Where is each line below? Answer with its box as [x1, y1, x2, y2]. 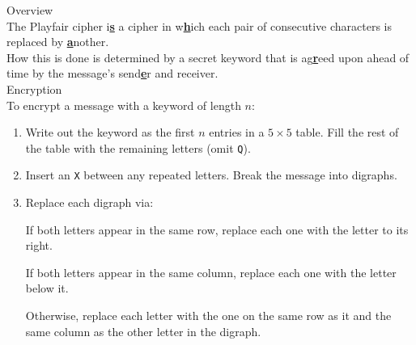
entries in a [209, 124, 265, 141]
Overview [6, 2, 53, 18]
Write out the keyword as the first [25, 124, 195, 141]
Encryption [6, 80, 62, 97]
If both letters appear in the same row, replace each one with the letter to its [25, 221, 409, 238]
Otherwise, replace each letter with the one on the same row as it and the [25, 307, 392, 324]
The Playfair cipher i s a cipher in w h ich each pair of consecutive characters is [6, 17, 393, 34]
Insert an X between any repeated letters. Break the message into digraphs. [25, 166, 397, 183]
